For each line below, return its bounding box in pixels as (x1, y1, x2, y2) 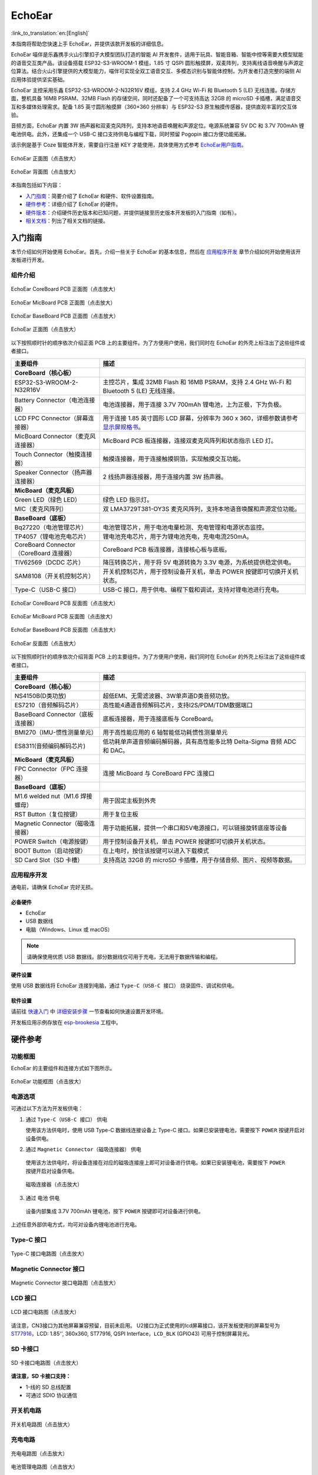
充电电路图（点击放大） (11, 1450, 68, 1457)
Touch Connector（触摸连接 (14, 450, 92, 458)
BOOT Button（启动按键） (14, 847, 87, 855)
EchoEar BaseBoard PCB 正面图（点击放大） (11, 313, 119, 319)
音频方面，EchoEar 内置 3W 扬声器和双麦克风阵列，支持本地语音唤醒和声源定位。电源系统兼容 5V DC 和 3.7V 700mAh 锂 (11, 122, 304, 129)
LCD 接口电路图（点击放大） (11, 1309, 79, 1316)
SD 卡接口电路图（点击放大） (11, 1359, 82, 1366)
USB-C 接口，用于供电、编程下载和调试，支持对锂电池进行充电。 (102, 585, 283, 594)
